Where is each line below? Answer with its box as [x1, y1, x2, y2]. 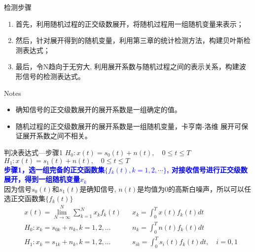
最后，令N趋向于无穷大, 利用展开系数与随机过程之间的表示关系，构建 [15, 61, 239, 72]
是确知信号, [79, 183, 116, 194]
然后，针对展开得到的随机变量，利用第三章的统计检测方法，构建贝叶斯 [15, 35, 244, 45]
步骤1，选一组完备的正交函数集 [4, 164, 105, 174]
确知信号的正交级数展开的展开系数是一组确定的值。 [15, 104, 182, 115]
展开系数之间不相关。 [22, 130, 92, 141]
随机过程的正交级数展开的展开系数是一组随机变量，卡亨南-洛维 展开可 [15, 121, 242, 131]
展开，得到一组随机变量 [4, 174, 80, 184]
